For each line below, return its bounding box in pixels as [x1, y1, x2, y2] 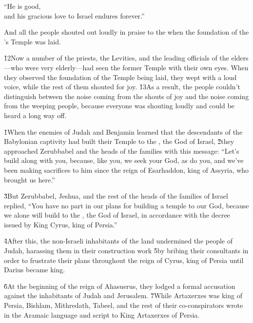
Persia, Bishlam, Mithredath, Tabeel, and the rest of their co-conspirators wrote [4, 300, 243, 310]
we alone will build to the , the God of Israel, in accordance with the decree [4, 210, 230, 220]
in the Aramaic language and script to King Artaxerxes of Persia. [4, 309, 200, 320]
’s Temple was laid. [4, 36, 61, 46]
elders [231, 53, 249, 63]
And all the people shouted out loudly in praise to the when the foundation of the [4, 27, 249, 37]
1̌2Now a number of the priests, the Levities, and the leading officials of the [4, 53, 229, 63]
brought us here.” [4, 174, 55, 184]
